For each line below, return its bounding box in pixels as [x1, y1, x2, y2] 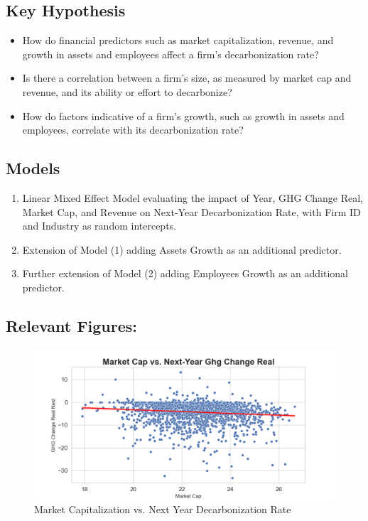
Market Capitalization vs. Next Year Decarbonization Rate [34, 502, 291, 517]
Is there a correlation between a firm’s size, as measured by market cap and [22, 70, 352, 85]
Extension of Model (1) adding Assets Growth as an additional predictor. [22, 242, 342, 257]
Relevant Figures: [6, 314, 137, 336]
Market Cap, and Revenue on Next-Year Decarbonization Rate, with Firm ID [22, 204, 361, 219]
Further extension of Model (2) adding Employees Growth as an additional [22, 266, 349, 281]
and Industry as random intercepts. [22, 218, 176, 233]
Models [6, 157, 60, 179]
